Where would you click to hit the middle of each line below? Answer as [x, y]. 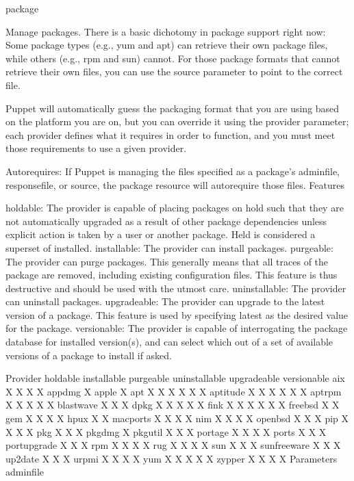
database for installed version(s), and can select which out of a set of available [169, 342]
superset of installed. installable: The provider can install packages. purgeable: [169, 247]
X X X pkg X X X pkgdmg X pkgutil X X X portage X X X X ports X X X [166, 431]
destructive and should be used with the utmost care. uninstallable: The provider [176, 288]
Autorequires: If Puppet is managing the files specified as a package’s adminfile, [173, 171]
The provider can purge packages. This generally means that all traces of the [167, 261]
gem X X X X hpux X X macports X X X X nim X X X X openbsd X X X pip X [177, 418]
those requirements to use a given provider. [96, 148]
